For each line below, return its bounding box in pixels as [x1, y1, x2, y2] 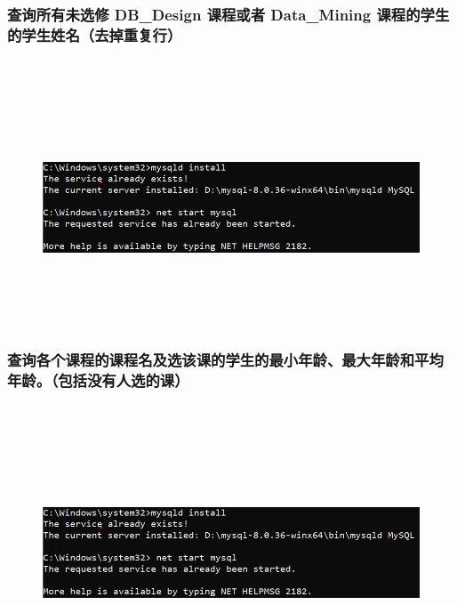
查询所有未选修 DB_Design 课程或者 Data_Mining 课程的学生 [7, 3, 450, 25]
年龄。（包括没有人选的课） [7, 368, 189, 391]
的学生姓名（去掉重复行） [7, 23, 182, 45]
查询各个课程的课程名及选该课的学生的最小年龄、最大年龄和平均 [7, 348, 444, 370]
